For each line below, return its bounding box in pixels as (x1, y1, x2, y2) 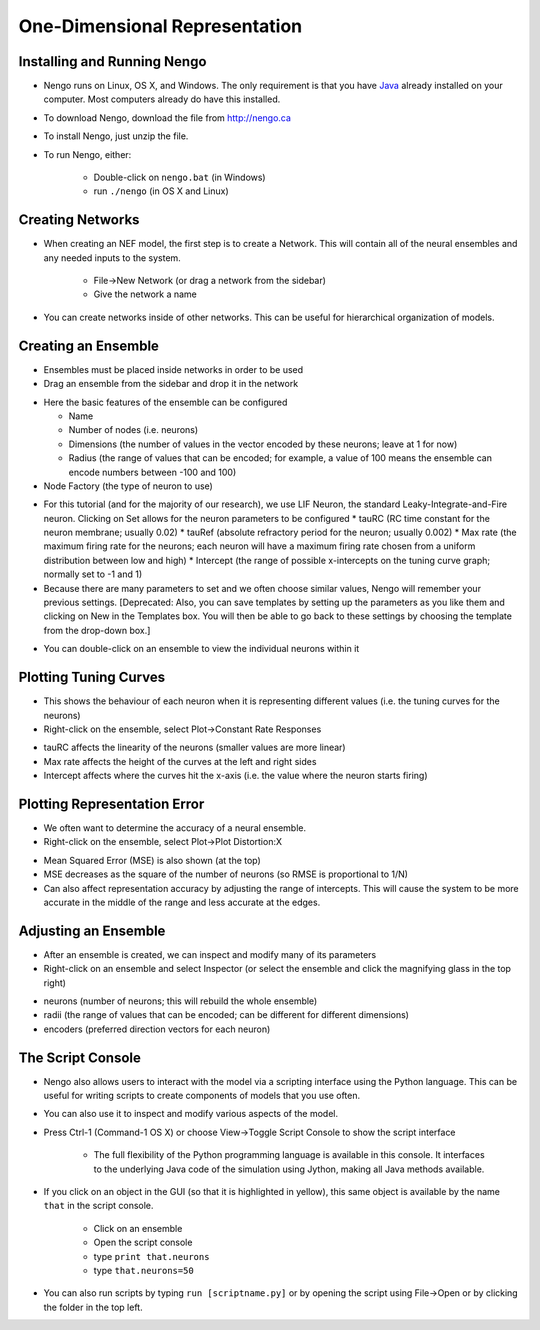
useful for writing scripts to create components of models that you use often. (43, 1090, 360, 1102)
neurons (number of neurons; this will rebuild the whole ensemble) (43, 995, 318, 1007)
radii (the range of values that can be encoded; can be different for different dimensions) (43, 1009, 410, 1021)
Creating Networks (18, 211, 140, 229)
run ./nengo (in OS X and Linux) (93, 185, 229, 197)
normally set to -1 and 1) (43, 568, 143, 580)
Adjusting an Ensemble (18, 922, 166, 939)
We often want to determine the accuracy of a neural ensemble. (43, 821, 307, 834)
